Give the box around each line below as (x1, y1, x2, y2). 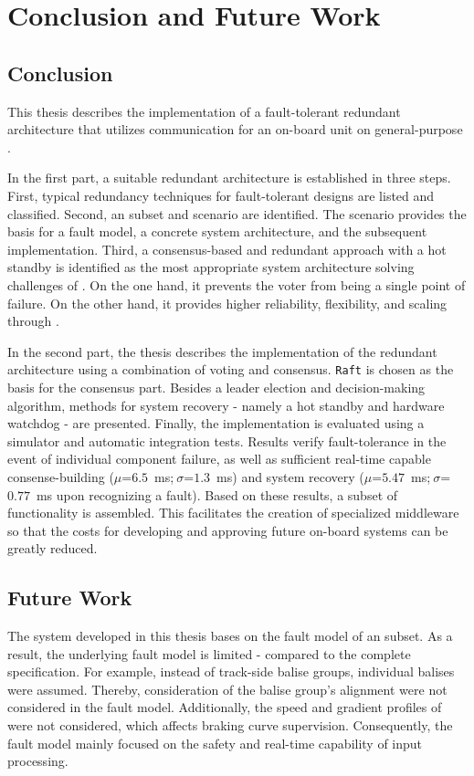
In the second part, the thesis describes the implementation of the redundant (7, 341, 437, 361)
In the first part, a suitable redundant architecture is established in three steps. (7, 168, 451, 187)
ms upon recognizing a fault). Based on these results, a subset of (36, 485, 398, 504)
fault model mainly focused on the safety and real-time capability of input (7, 733, 423, 752)
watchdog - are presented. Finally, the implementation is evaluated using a (7, 414, 425, 433)
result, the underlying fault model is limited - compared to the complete (7, 644, 411, 663)
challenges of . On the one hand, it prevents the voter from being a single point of (7, 275, 466, 294)
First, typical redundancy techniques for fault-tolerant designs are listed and (7, 185, 435, 204)
